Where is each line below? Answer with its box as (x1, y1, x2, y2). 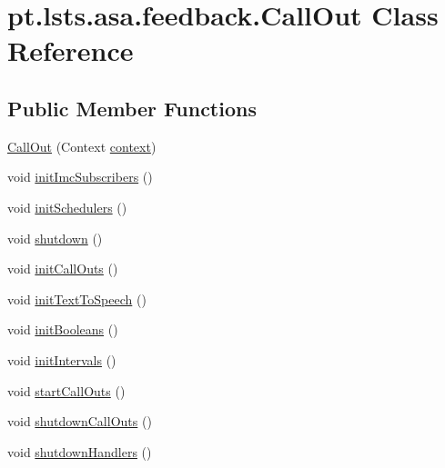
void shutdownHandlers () (7, 442, 152, 461)
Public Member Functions (7, 94, 257, 122)
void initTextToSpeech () (7, 289, 147, 308)
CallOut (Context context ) (7, 136, 157, 155)
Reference (7, 32, 134, 69)
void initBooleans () (7, 320, 118, 339)
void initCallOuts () (7, 259, 118, 278)
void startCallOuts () (7, 381, 126, 400)
